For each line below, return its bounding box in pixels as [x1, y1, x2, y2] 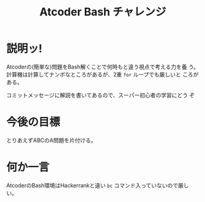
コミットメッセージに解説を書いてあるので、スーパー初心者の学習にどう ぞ [6, 91, 195, 99]
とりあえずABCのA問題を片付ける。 [6, 137, 97, 144]
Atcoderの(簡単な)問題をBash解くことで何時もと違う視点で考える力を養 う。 [6, 63, 199, 70]
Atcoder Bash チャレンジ [39, 5, 166, 19]
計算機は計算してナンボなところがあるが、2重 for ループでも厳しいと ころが [6, 70, 199, 78]
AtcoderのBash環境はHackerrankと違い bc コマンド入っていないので [6, 181, 179, 189]
